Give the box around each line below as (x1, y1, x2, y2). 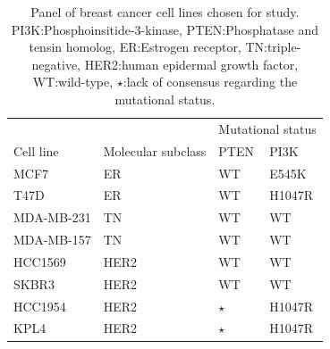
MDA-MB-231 (13, 208, 91, 227)
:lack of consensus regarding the (123, 72, 298, 91)
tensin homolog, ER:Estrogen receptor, (29, 37, 241, 56)
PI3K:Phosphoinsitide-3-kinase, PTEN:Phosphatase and (11, 20, 319, 38)
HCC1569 (13, 252, 66, 270)
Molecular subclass (103, 141, 207, 160)
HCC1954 (13, 296, 66, 315)
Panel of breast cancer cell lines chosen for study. (30, 3, 300, 21)
